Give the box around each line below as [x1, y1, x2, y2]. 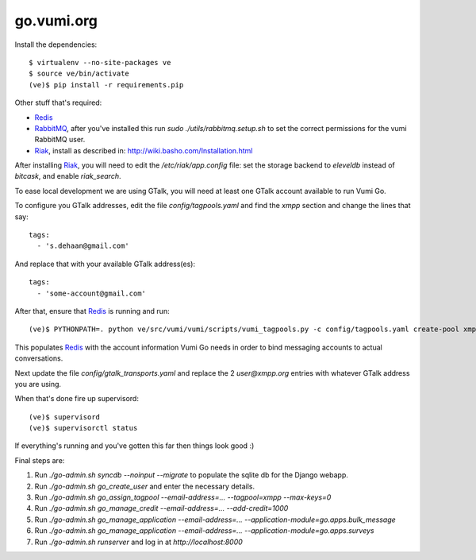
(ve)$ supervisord [29, 412, 101, 421]
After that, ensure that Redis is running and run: [14, 306, 170, 315]
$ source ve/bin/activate [29, 69, 130, 79]
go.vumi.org [14, 12, 98, 29]
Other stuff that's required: [14, 98, 102, 107]
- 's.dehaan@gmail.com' [36, 241, 130, 250]
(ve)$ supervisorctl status [29, 423, 138, 433]
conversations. [14, 353, 63, 363]
